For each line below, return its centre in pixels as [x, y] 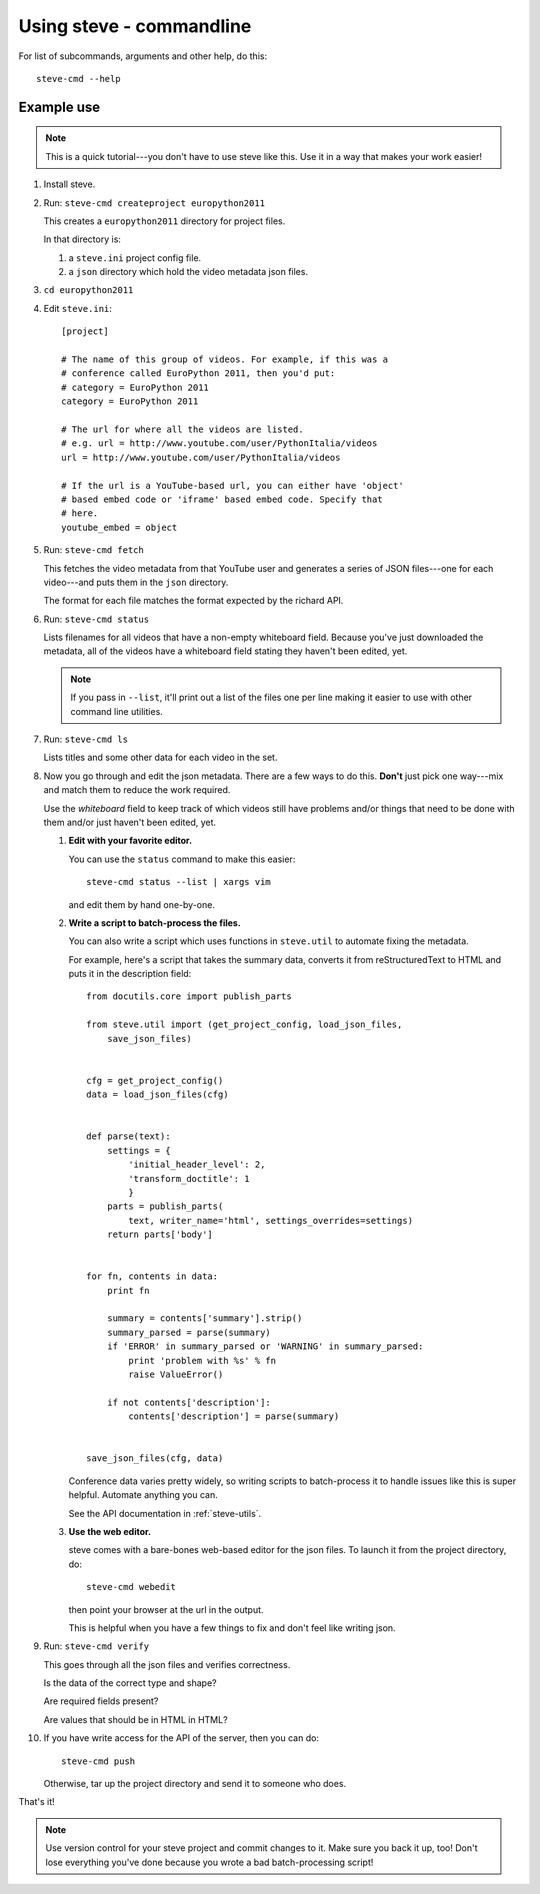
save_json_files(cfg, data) [155, 1458]
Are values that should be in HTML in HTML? [136, 1719]
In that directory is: [82, 239]
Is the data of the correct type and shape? [130, 1683]
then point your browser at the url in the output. [166, 1609]
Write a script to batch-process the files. [155, 922]
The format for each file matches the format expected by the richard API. [193, 601]
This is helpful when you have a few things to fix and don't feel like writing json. [232, 1627]
